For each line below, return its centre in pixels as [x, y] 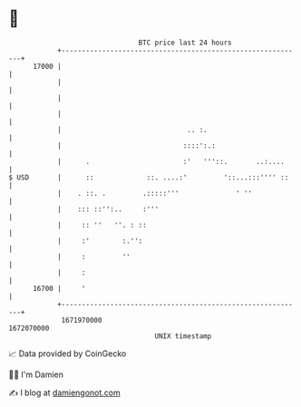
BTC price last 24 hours [185, 43]
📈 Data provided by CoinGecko [68, 354]
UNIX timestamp [183, 336]
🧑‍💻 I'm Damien [36, 374]
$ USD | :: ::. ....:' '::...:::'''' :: [149, 177]
